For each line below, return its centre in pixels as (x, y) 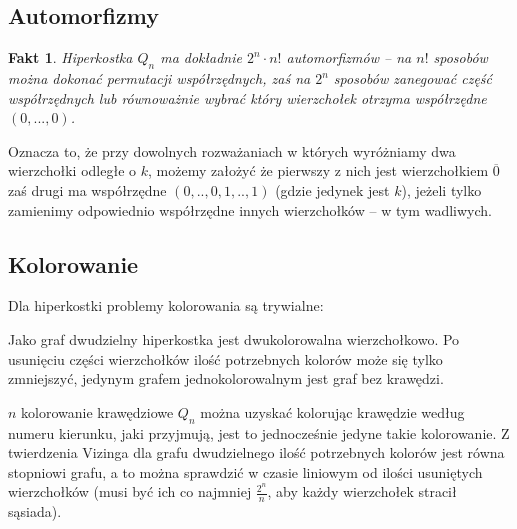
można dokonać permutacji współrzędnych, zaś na (159, 78)
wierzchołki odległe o (72, 170)
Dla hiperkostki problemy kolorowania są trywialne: (166, 305)
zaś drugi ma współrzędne (87, 189)
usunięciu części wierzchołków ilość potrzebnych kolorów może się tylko (225, 358)
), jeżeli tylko (441, 189)
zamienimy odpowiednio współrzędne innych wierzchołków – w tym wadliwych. (250, 209)
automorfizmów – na (349, 57)
